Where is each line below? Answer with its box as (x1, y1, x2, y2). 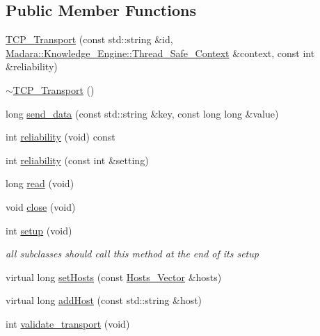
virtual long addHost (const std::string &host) (6, 293, 202, 307)
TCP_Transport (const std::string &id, (6, 32, 173, 47)
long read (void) (6, 176, 74, 191)
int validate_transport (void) (6, 316, 130, 330)
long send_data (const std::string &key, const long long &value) (6, 106, 279, 120)
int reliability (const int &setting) (6, 152, 149, 167)
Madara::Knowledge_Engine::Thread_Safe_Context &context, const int (6, 45, 315, 60)
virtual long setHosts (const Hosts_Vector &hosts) (6, 269, 222, 284)
